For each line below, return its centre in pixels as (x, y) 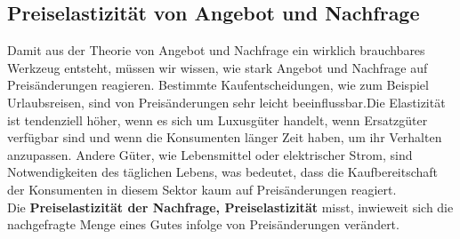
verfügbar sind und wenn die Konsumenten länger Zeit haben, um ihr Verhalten (225, 137)
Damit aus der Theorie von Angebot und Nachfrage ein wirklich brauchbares (216, 50)
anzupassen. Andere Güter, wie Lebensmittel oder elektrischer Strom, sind (210, 154)
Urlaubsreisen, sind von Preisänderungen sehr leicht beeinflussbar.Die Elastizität (226, 102)
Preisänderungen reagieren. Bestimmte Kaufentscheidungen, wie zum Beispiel (218, 85)
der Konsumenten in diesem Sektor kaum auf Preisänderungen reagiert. (202, 189)
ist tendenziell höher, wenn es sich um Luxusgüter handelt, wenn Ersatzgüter (218, 119)
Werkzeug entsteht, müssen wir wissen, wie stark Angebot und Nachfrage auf (218, 67)
